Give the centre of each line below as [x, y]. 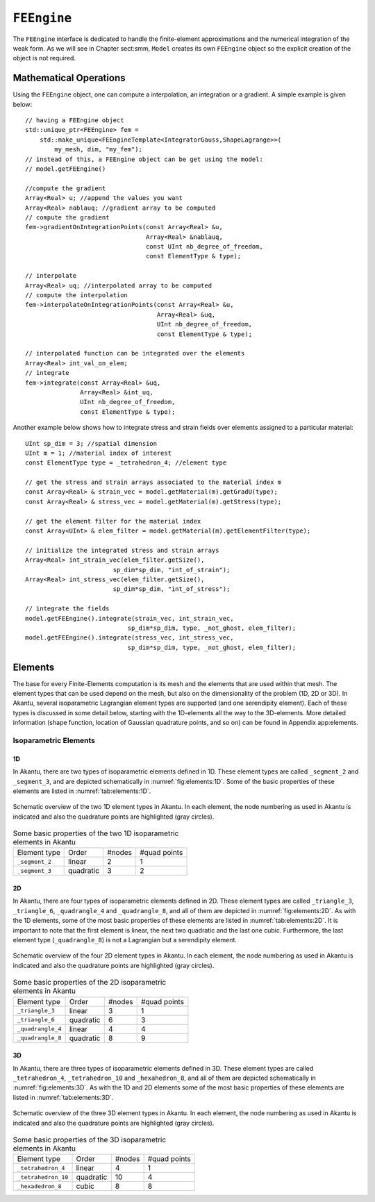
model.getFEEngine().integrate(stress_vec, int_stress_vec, [130, 638]
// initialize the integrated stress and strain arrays [122, 550]
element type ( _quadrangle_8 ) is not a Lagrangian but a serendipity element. [125, 940]
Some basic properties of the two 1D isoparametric [96, 833]
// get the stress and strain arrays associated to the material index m [153, 482]
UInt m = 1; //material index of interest [99, 453]
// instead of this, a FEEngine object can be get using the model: [144, 159]
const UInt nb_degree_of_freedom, [205, 247]
